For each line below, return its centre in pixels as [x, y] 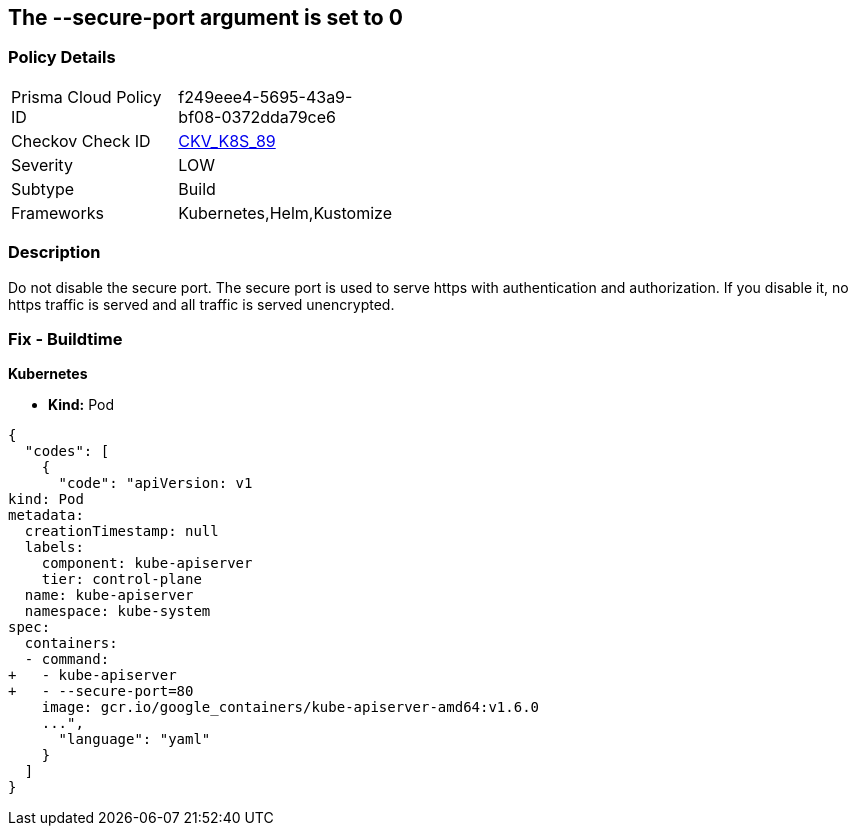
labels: [54, 547]
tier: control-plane [121, 579]
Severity [42, 164]
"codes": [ [67, 451]
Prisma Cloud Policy [86, 96]
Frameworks [57, 212]
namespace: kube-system [117, 611]
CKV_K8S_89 [227, 140]
